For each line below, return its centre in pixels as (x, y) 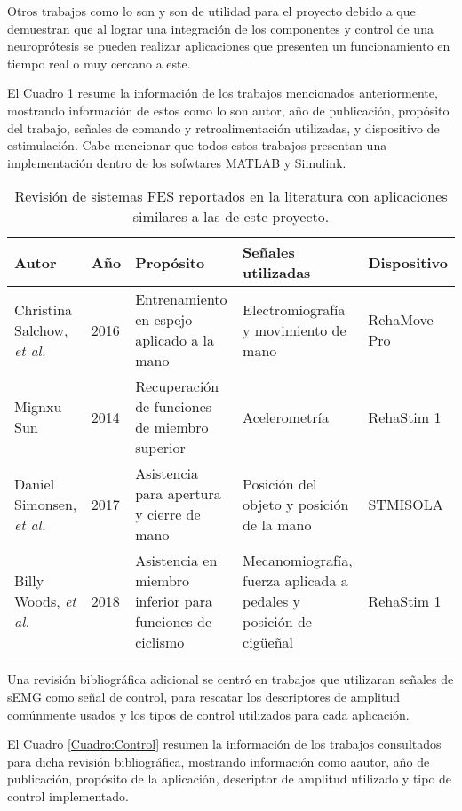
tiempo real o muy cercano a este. (99, 63)
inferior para (174, 601)
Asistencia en (176, 561)
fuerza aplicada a (295, 581)
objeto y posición (296, 504)
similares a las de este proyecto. (231, 217)
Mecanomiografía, (298, 561)
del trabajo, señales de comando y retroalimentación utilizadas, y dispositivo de (223, 127)
